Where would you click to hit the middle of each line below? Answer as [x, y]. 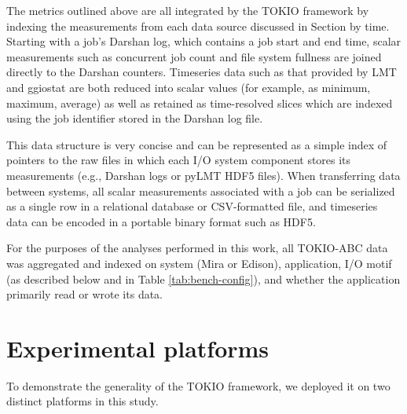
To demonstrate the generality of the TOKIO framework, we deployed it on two [198, 385]
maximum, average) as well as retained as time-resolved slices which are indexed [200, 103]
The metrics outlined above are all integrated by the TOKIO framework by [188, 10]
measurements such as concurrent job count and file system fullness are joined [194, 56]
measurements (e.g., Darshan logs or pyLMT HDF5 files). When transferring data [203, 175]
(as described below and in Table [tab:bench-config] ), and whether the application [203, 278]
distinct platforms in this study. [82, 401]
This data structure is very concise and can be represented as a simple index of [197, 144]
